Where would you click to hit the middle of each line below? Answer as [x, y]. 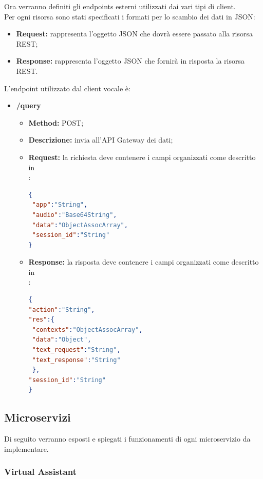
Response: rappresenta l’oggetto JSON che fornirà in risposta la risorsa [130, 61]
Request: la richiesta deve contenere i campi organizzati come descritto [142, 157]
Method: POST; [56, 122]
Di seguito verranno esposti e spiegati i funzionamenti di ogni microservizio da [127, 439]
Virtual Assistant [41, 472]
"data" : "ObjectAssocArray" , [80, 225]
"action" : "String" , [62, 310]
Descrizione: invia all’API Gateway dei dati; [101, 140]
